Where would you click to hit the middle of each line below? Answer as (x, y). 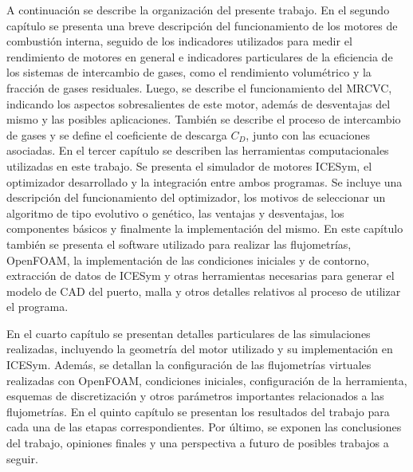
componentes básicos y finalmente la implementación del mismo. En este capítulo (205, 228)
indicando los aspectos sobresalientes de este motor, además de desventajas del (199, 103)
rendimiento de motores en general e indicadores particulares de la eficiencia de (200, 56)
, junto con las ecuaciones (308, 134)
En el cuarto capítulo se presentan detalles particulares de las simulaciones (189, 333)
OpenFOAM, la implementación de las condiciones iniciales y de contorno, (188, 260)
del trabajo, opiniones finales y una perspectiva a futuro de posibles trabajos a (198, 443)
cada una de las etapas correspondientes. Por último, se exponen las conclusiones (204, 427)
